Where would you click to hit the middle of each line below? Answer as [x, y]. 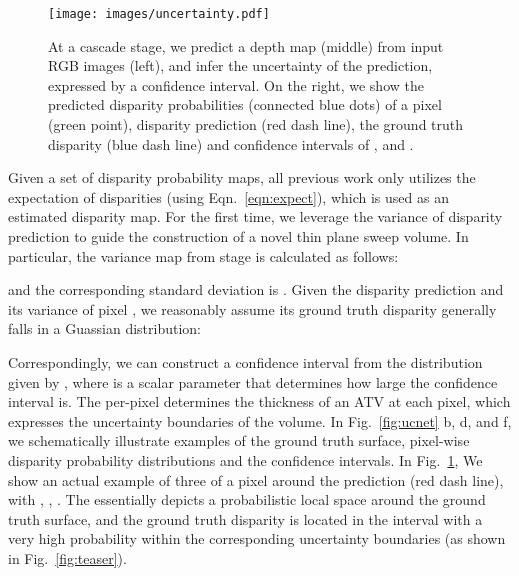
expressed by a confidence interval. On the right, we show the [236, 84]
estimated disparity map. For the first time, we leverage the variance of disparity [255, 216]
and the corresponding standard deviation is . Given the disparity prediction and [256, 289]
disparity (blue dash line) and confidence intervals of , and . [231, 143]
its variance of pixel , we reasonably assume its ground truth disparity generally [252, 308]
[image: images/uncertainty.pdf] [159, 14]
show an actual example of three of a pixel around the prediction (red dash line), [256, 479]
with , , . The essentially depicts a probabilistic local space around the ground [247, 499]
